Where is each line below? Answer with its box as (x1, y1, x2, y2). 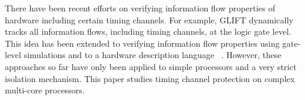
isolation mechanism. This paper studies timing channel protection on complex (5, 72, 295, 84)
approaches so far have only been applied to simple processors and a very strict (5, 60, 297, 72)
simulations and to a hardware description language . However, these (23, 49, 282, 61)
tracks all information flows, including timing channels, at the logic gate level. (5, 25, 291, 38)
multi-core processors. (5, 84, 85, 96)
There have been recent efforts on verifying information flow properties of (5, 2, 276, 14)
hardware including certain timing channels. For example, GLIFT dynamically (5, 13, 294, 26)
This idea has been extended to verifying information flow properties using (5, 37, 280, 49)
